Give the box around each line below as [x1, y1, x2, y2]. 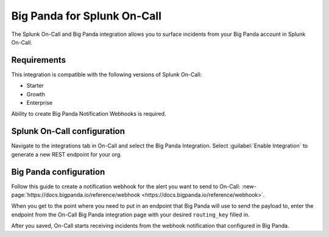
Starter [26, 82, 44, 90]
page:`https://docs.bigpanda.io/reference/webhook [11, 191, 140, 198]
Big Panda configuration [11, 166, 105, 177]
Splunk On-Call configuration [11, 126, 125, 136]
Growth [26, 90, 45, 97]
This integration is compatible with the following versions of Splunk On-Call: [11, 71, 202, 78]
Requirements [11, 55, 66, 65]
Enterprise [26, 99, 53, 107]
